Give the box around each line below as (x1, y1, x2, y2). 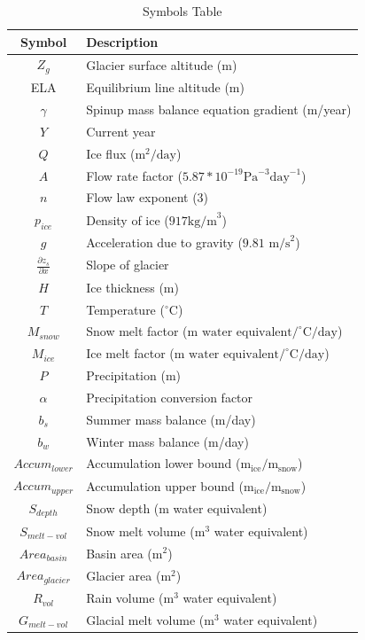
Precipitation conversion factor (86, 387, 253, 406)
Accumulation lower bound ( (86, 454, 241, 472)
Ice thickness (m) (86, 277, 179, 296)
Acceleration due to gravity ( (86, 233, 243, 252)
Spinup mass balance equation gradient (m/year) (86, 99, 352, 118)
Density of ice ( (86, 210, 169, 229)
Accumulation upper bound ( (86, 476, 245, 495)
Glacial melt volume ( (86, 610, 205, 628)
